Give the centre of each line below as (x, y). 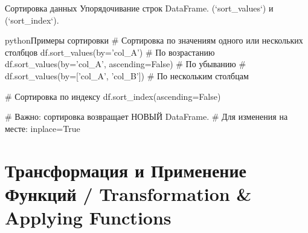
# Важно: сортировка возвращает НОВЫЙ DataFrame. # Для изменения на (146, 116)
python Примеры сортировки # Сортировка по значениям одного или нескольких (154, 40)
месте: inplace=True (43, 128)
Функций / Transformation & (128, 193)
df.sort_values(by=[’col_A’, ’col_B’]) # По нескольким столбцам (127, 75)
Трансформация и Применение (126, 170)
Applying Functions (88, 217)
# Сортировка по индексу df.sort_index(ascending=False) (113, 96)
